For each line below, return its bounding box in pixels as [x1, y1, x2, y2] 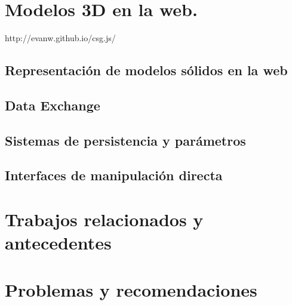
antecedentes [5, 230, 112, 255]
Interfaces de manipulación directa [5, 166, 223, 184]
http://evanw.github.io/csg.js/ [5, 32, 116, 44]
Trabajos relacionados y [5, 207, 204, 232]
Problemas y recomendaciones [5, 277, 257, 301]
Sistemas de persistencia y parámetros [5, 131, 246, 149]
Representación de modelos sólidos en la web [5, 61, 288, 79]
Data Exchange [5, 95, 100, 114]
